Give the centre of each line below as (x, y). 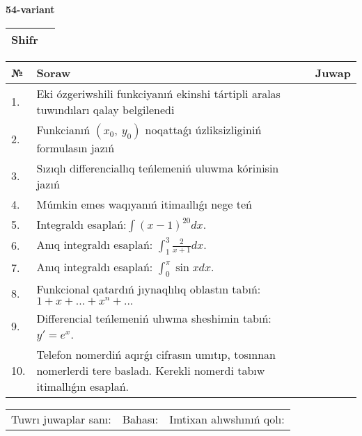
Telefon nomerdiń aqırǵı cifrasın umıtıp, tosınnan (156, 354)
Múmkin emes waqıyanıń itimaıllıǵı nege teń (144, 204)
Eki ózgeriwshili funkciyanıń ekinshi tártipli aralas (158, 93)
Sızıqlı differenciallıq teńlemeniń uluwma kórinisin (158, 168)
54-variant (30, 9)
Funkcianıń (63, 129)
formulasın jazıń (76, 147)
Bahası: (140, 419)
